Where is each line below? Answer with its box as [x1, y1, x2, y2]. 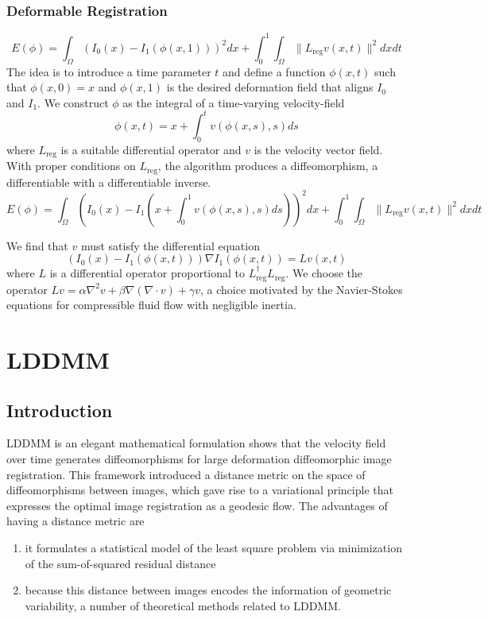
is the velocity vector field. [254, 141, 383, 157]
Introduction [6, 397, 113, 422]
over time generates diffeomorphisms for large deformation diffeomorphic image [6, 451, 392, 466]
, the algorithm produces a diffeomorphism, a [157, 157, 378, 174]
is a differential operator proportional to [49, 265, 246, 281]
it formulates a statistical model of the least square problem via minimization [25, 539, 402, 555]
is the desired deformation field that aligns [166, 79, 374, 95]
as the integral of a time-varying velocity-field [122, 94, 345, 110]
